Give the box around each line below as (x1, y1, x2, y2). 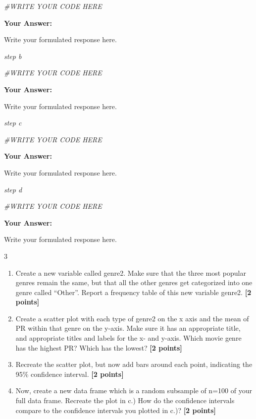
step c (4, 118, 22, 128)
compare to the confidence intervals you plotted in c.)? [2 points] (15, 405, 216, 415)
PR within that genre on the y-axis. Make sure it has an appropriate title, (15, 323, 241, 333)
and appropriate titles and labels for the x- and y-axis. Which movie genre (15, 333, 242, 343)
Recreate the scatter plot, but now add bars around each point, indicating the (15, 359, 253, 369)
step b (4, 51, 22, 61)
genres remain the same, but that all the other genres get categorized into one (15, 277, 253, 288)
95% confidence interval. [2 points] (15, 368, 124, 379)
